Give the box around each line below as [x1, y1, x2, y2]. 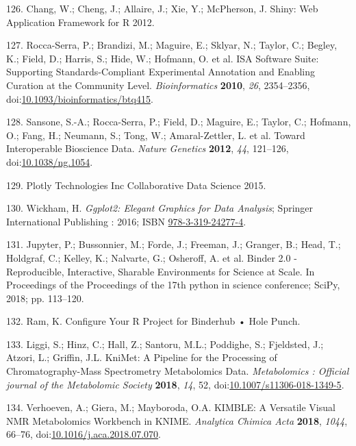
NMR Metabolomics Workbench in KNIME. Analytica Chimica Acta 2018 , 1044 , [6, 413, 348, 428]
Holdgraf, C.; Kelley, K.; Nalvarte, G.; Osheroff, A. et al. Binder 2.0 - [6, 250, 297, 264]
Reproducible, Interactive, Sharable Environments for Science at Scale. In [6, 264, 315, 278]
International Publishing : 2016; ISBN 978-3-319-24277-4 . [6, 214, 246, 228]
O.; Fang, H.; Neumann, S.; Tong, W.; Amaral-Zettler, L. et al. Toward [6, 127, 305, 142]
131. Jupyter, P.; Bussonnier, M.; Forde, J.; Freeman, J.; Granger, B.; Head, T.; [6, 237, 341, 251]
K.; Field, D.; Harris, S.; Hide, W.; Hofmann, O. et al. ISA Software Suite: [6, 51, 319, 65]
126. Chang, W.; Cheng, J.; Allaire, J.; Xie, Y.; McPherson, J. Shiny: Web [6, 1, 318, 15]
